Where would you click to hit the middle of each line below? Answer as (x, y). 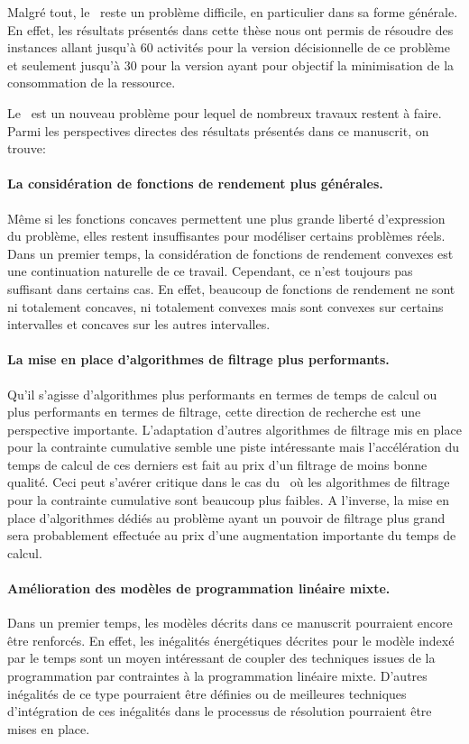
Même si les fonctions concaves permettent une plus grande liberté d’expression (226, 218)
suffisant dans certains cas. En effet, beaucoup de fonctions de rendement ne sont (231, 288)
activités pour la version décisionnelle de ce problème (303, 47)
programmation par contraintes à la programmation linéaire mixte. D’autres (217, 676)
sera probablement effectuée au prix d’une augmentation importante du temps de (232, 535)
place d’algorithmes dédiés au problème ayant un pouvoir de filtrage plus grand (226, 517)
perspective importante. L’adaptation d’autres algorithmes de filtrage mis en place (234, 429)
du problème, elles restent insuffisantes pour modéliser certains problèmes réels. (226, 236)
